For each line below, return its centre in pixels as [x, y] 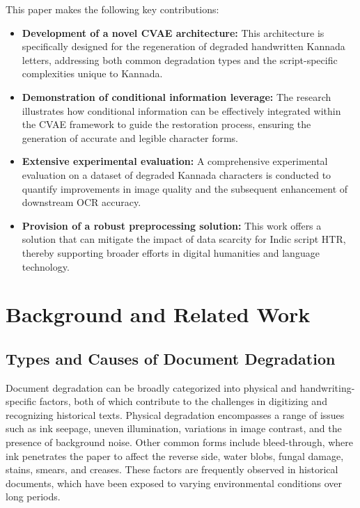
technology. [46, 266]
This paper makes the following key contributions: [112, 9]
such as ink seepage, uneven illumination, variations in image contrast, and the [174, 428]
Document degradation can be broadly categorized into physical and [151, 387]
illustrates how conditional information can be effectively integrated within [181, 110]
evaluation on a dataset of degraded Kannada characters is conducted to [177, 174]
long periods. [33, 497]
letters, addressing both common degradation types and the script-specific [180, 59]
